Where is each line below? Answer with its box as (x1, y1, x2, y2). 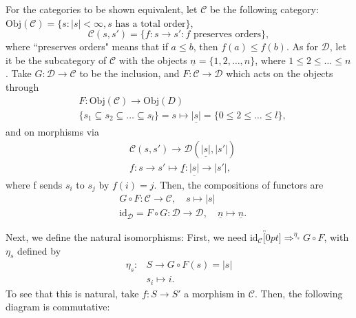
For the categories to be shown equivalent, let (6, 2, 198, 16)
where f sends (6, 177, 63, 191)
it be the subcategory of (6, 52, 107, 67)
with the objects (118, 52, 187, 67)
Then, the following (260, 286, 343, 300)
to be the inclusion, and (79, 66, 180, 81)
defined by (17, 243, 61, 257)
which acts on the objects (226, 66, 333, 81)
